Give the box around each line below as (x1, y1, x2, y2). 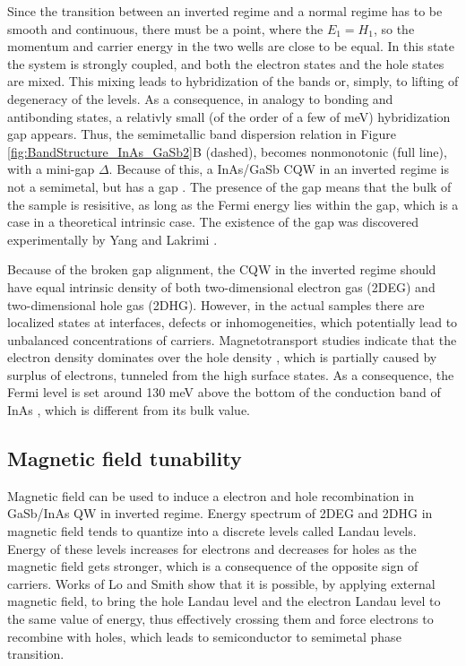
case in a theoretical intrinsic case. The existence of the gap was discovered (7, 212, 419, 231)
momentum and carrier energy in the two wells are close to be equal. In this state (7, 37, 454, 56)
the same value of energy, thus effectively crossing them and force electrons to (7, 610, 434, 628)
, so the (373, 19, 415, 38)
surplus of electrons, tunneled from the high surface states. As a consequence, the (7, 365, 454, 384)
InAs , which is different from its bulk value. (7, 401, 250, 419)
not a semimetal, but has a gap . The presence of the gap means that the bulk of (7, 177, 452, 195)
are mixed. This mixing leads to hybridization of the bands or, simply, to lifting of (7, 72, 459, 91)
